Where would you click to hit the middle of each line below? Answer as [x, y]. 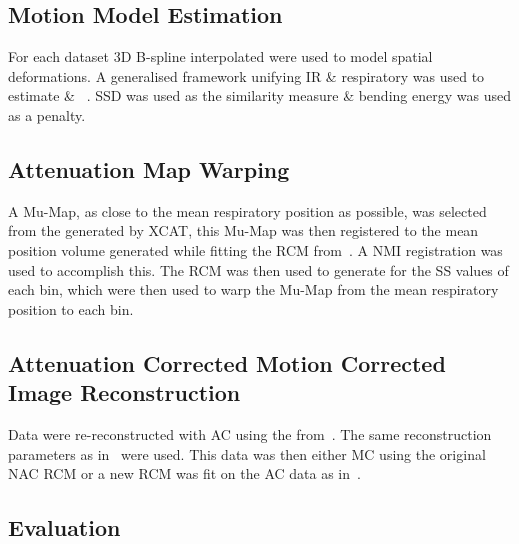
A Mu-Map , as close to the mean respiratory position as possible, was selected [247, 210]
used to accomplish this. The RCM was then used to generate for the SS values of [258, 269]
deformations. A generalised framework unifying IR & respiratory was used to [246, 75]
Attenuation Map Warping [149, 168]
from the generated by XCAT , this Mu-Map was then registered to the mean [243, 230]
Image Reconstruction [124, 392]
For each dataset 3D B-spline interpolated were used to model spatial [220, 56]
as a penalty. [47, 114]
